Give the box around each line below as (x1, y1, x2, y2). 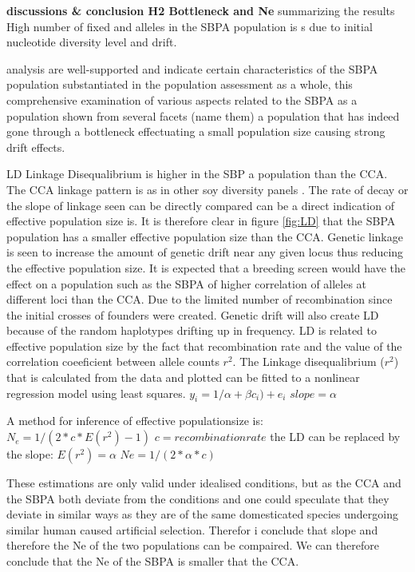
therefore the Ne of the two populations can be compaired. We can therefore (6, 537, 379, 554)
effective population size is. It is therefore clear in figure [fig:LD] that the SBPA (6, 213, 396, 229)
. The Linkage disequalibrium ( (232, 353, 385, 370)
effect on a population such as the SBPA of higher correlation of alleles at (6, 275, 367, 292)
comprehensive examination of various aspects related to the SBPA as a (6, 91, 358, 108)
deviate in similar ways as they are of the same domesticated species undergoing (6, 506, 398, 522)
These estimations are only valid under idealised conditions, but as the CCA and (6, 475, 401, 491)
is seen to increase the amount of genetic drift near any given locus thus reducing (6, 244, 404, 260)
